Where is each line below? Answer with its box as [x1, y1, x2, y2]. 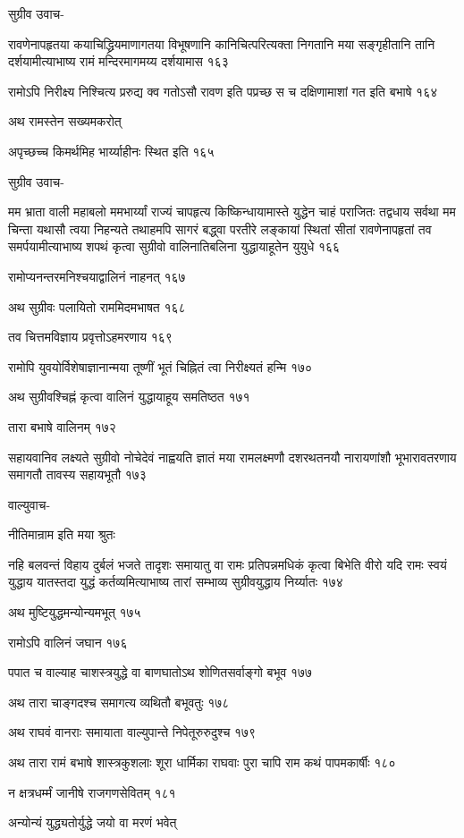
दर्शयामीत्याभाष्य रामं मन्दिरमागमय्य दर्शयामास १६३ [8, 52, 229, 71]
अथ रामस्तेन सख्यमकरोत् [8, 112, 122, 131]
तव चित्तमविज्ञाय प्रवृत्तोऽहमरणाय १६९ [8, 327, 173, 346]
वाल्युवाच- [8, 495, 51, 513]
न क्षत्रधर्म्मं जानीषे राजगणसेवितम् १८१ [8, 783, 176, 801]
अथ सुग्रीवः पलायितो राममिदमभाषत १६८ [8, 297, 186, 316]
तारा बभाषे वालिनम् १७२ [8, 417, 116, 436]
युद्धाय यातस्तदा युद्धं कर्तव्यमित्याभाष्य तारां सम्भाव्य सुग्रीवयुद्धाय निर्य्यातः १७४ [8, 572, 343, 591]
